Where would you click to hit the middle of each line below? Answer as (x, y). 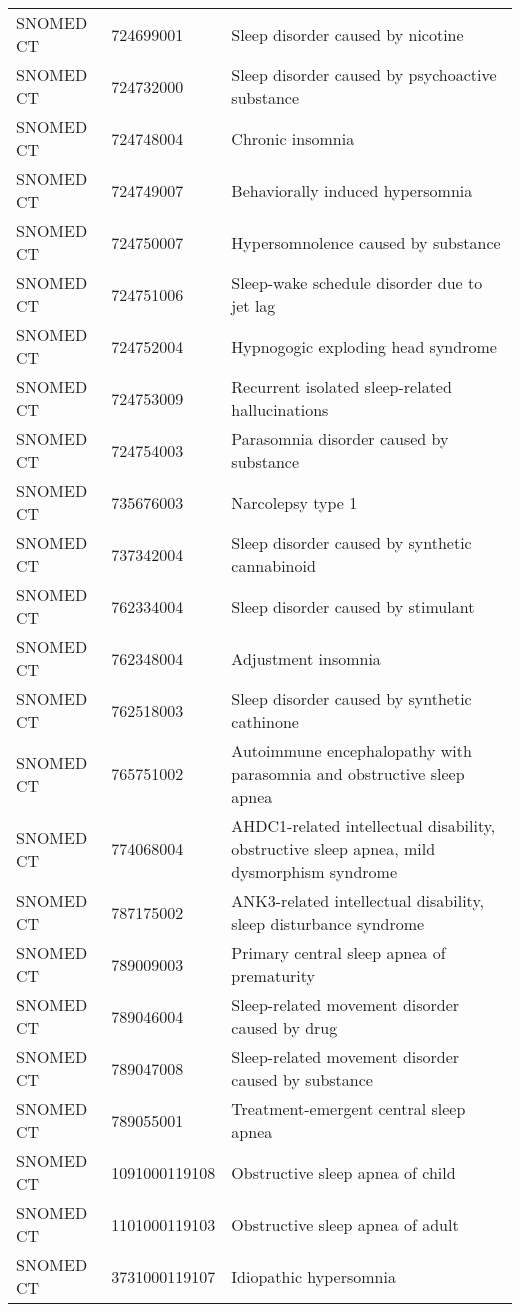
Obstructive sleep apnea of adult (345, 1224)
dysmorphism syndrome (314, 871)
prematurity (273, 975)
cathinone (265, 721)
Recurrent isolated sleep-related (341, 386)
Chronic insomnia (293, 138)
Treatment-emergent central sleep (348, 1108)
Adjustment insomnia (306, 658)
